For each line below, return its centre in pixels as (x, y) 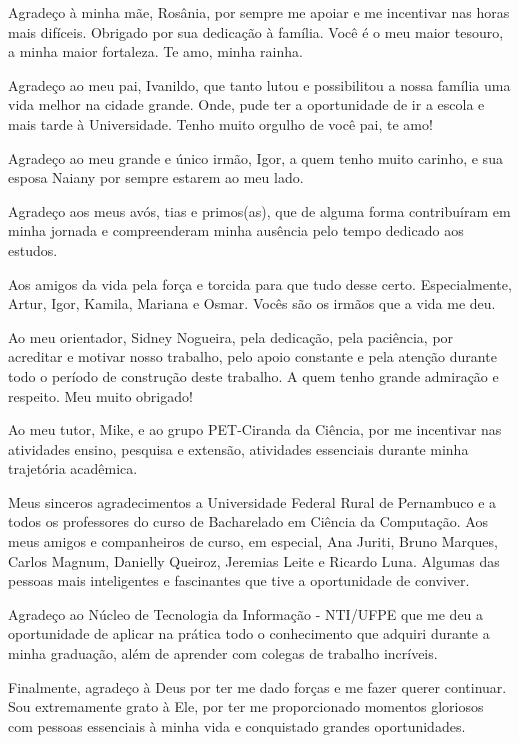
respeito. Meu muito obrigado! (100, 395)
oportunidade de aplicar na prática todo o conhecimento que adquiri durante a (249, 633)
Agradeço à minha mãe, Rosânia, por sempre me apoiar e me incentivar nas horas (259, 12)
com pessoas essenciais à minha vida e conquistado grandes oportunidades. (237, 725)
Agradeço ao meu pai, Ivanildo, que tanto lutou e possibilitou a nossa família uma (259, 84)
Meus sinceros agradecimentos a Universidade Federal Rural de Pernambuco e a (252, 501)
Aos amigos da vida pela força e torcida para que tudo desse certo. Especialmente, (260, 283)
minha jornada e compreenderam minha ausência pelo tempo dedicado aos (236, 230)
